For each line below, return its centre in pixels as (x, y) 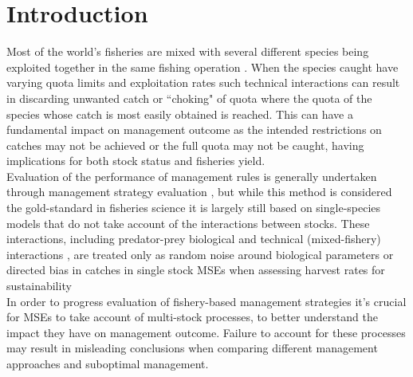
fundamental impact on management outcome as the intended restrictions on (194, 130)
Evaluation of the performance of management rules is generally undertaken (192, 176)
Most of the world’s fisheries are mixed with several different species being (188, 51)
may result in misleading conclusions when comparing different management (192, 348)
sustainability (39, 286)
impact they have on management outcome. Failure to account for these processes (206, 332)
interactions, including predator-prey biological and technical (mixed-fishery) (194, 239)
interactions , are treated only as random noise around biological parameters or (200, 254)
